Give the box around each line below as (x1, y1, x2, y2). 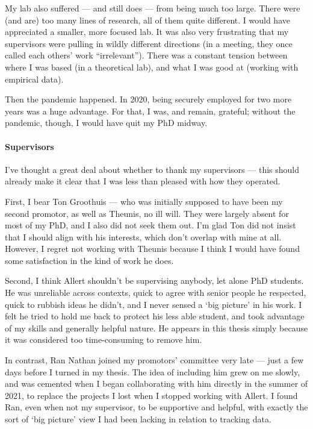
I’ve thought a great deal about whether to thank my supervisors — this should (5, 163, 300, 175)
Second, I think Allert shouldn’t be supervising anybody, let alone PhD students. (5, 274, 304, 287)
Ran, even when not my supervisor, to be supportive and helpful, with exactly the (5, 401, 308, 413)
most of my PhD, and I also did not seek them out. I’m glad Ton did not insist (5, 219, 296, 231)
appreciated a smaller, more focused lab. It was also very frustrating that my (5, 25, 289, 38)
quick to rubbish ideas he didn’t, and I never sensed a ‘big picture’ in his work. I (5, 298, 302, 310)
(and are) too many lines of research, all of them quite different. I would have (5, 13, 290, 26)
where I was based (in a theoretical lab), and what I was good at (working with (5, 60, 299, 73)
